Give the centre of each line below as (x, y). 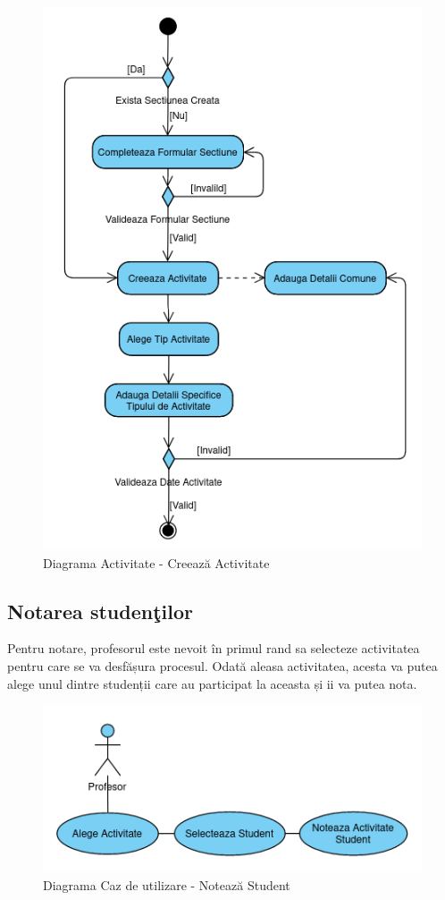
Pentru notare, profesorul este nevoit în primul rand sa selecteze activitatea (214, 648)
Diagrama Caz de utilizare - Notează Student (167, 884)
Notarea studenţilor (100, 611)
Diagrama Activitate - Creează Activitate (156, 562)
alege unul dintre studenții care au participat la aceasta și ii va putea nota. (212, 683)
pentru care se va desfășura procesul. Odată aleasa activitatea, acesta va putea (222, 665)
